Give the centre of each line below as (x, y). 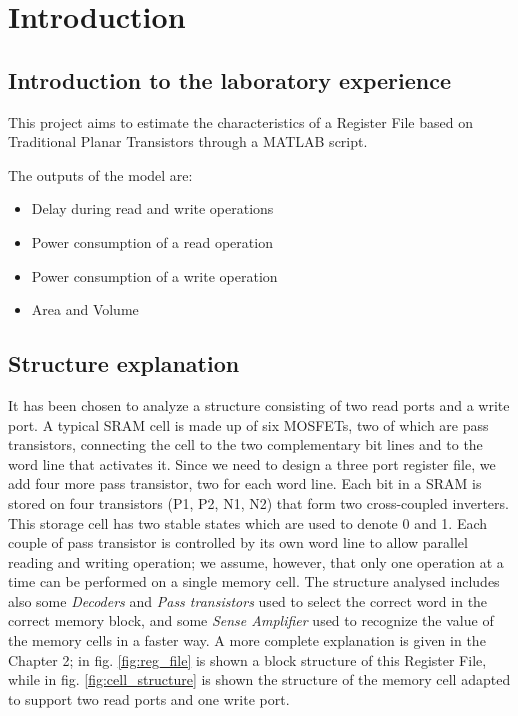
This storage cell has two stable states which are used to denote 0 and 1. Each (248, 522)
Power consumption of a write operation (154, 275)
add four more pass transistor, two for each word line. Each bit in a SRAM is (245, 483)
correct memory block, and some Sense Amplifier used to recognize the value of (251, 620)
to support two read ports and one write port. (149, 698)
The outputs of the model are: (100, 174)
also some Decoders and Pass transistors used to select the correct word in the (248, 600)
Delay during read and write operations (152, 208)
